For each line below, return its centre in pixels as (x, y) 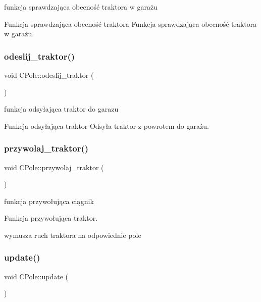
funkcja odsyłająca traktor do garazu (61, 109)
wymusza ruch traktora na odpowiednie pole (73, 235)
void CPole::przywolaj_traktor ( (54, 167)
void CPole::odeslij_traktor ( (49, 75)
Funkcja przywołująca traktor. (51, 218)
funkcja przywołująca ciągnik (49, 201)
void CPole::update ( (36, 276)
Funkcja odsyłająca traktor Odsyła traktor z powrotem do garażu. (107, 125)
